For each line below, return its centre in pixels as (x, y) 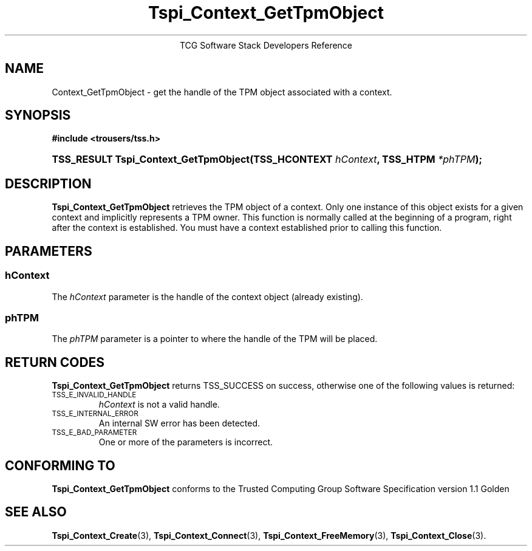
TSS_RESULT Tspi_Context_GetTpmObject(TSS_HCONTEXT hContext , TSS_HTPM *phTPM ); (267, 159)
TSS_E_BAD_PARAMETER (94, 433)
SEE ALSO (36, 512)
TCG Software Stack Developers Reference (266, 45)
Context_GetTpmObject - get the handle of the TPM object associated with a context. (222, 92)
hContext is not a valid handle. (159, 405)
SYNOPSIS (38, 115)
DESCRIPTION (48, 183)
